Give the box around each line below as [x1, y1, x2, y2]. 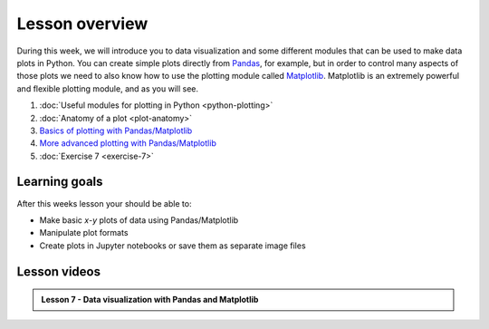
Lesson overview [16, 14, 149, 34]
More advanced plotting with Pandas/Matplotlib [39, 138, 216, 149]
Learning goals [16, 174, 103, 189]
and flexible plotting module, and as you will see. [16, 82, 199, 94]
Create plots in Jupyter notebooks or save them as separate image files [39, 240, 307, 251]
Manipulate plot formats [39, 227, 129, 238]
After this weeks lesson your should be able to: [16, 198, 192, 208]
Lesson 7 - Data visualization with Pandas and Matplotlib [41, 295, 259, 305]
